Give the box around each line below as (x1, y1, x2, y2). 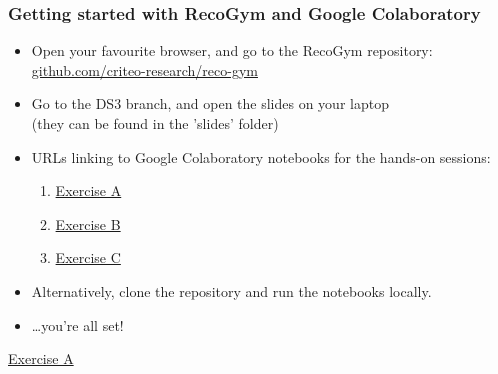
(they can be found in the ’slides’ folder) (31, 113, 279, 133)
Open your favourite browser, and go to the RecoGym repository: (31, 40, 433, 61)
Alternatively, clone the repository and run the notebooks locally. (31, 280, 432, 301)
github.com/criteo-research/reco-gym (31, 59, 258, 80)
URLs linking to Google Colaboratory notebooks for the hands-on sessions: (31, 146, 491, 167)
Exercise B (55, 213, 121, 234)
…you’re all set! (31, 314, 124, 335)
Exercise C (55, 247, 121, 268)
